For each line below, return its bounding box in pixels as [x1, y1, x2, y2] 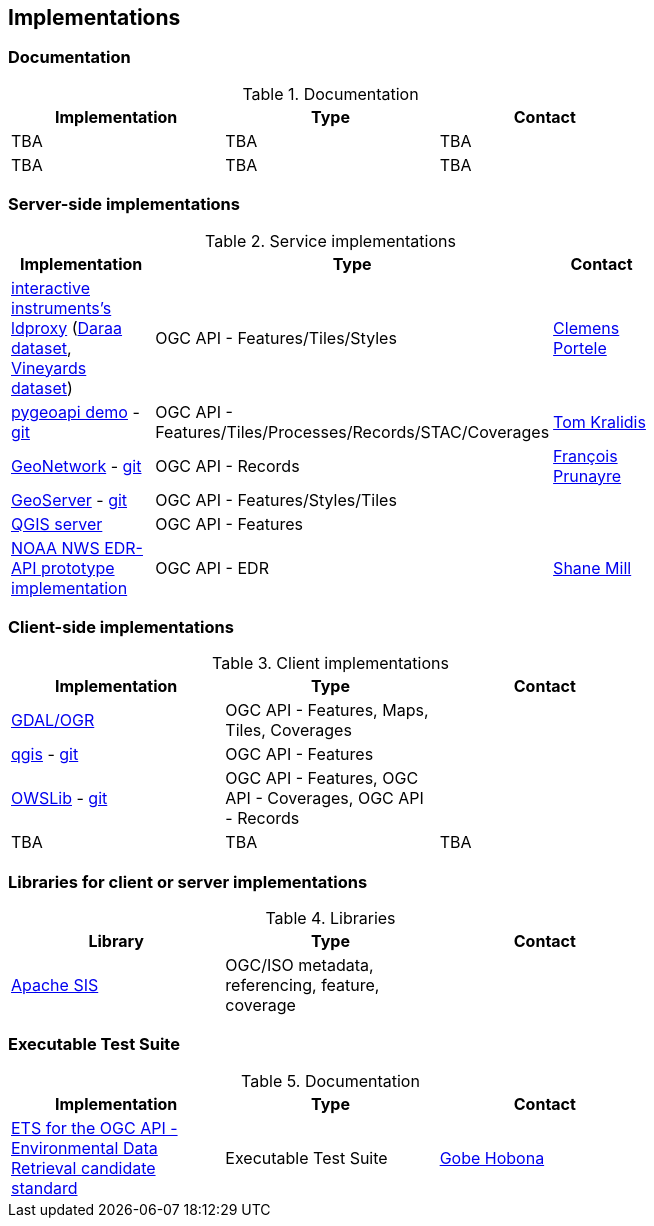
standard [11, 1177, 78, 1198]
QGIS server [11, 513, 103, 534]
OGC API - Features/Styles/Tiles [155, 489, 397, 510]
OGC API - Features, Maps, [225, 700, 429, 721]
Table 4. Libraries [265, 908, 396, 929]
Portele [553, 337, 607, 358]
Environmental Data [11, 1137, 158, 1158]
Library [88, 931, 144, 952]
